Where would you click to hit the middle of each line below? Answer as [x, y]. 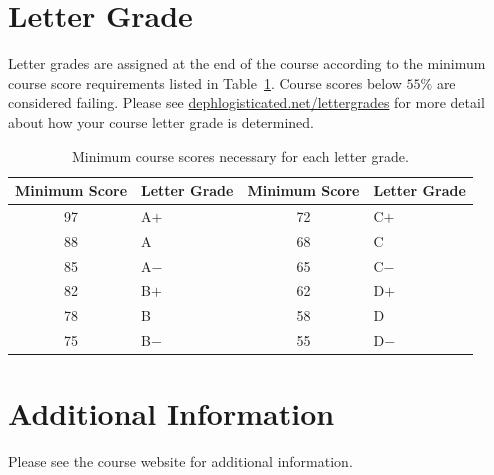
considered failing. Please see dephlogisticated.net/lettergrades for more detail [246, 102]
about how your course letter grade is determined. [161, 121]
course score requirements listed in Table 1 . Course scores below [205, 82]
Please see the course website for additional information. [180, 461]
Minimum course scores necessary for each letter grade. [240, 155]
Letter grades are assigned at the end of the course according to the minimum [247, 63]
